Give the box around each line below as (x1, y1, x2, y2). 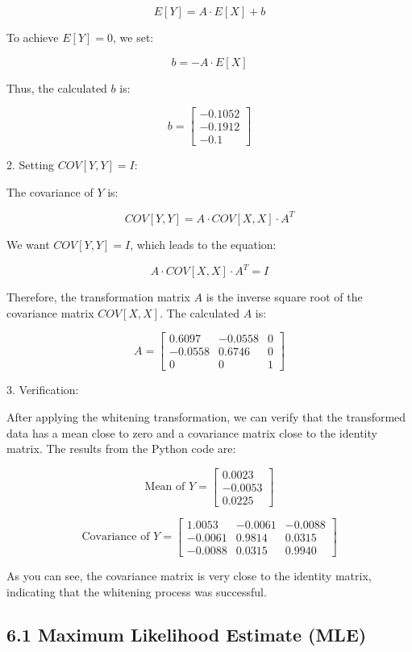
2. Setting (6, 156, 55, 173)
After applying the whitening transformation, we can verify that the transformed (6, 408, 406, 425)
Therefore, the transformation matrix (6, 289, 190, 305)
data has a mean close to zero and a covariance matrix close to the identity (6, 424, 377, 441)
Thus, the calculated (6, 79, 107, 96)
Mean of (144, 481, 185, 493)
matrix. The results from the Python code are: (6, 440, 236, 457)
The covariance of (6, 183, 94, 200)
